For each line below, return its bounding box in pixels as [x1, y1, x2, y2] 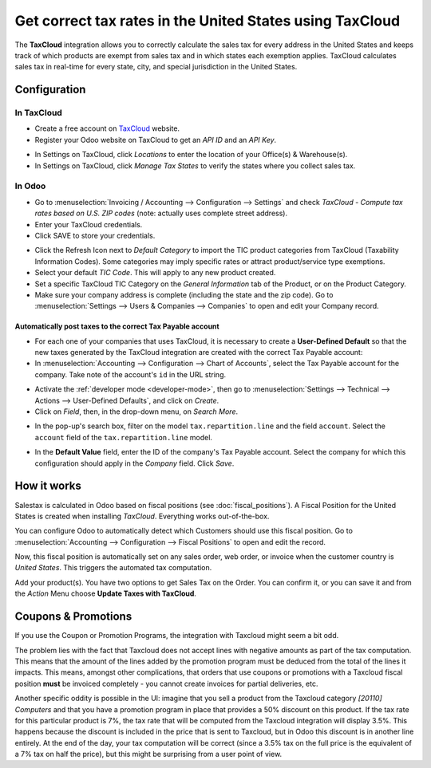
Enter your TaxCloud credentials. [34, 219, 143, 229]
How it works [14, 479, 81, 493]
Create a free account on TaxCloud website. [34, 124, 180, 133]
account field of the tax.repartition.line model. [34, 432, 213, 442]
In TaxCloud [14, 108, 63, 119]
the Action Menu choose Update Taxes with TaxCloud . [14, 589, 197, 598]
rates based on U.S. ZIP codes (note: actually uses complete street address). [34, 208, 287, 219]
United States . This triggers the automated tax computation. [14, 563, 212, 573]
